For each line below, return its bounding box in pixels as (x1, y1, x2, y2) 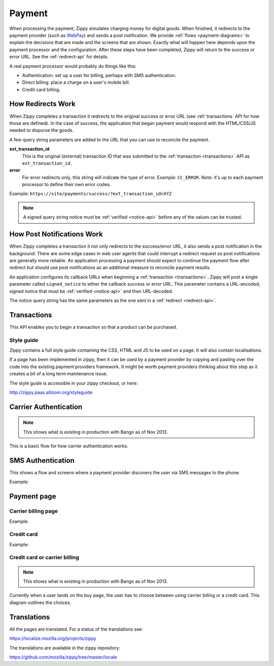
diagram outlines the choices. (9, 599, 72, 606)
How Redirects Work (9, 99, 76, 109)
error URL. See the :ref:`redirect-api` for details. (9, 54, 109, 60)
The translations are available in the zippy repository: (9, 645, 120, 651)
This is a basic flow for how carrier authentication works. (9, 443, 128, 449)
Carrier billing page (9, 508, 58, 515)
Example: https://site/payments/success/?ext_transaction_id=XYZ (9, 191, 172, 197)
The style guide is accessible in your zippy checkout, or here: (9, 380, 138, 386)
